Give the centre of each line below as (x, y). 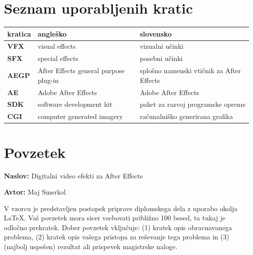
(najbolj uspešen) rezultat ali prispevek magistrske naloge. (91, 246)
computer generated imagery (80, 116)
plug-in (48, 80)
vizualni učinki (162, 46)
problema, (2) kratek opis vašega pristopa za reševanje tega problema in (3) (117, 237)
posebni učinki (161, 58)
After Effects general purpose (81, 70)
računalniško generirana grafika (186, 116)
